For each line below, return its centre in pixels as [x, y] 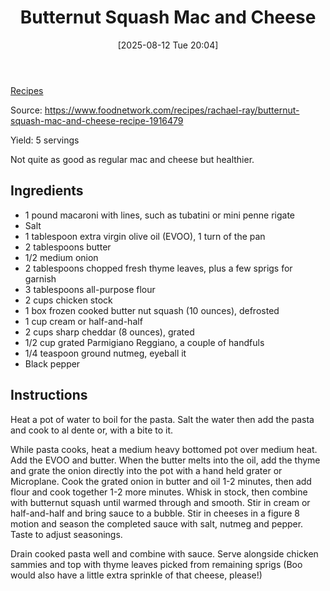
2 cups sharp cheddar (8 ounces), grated [109, 332]
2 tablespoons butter [68, 247]
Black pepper [52, 363]
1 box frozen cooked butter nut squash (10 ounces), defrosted [152, 310]
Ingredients [47, 191]
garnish [40, 278]
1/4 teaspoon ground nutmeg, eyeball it [105, 353]
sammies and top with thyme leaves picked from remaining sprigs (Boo [156, 564]
